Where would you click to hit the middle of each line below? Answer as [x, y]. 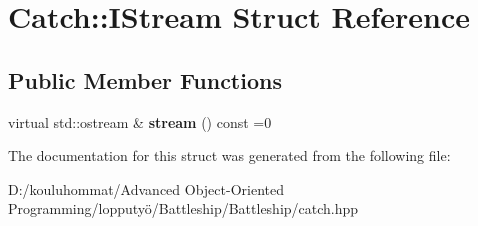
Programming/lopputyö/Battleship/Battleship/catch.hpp [183, 208]
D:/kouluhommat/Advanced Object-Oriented [146, 188]
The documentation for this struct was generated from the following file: [229, 155]
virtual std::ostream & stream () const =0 [140, 121]
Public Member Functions [145, 79]
